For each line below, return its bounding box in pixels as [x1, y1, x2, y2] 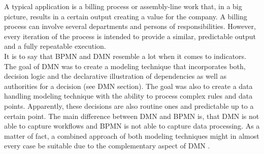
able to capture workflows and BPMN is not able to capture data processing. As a [4, 120, 260, 131]
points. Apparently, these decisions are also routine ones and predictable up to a [4, 100, 254, 111]
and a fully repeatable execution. [4, 41, 106, 51]
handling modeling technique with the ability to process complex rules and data [4, 90, 253, 101]
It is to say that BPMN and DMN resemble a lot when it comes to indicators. [4, 50, 246, 61]
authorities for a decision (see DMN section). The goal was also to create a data [4, 80, 253, 91]
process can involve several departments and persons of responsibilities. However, [4, 21, 256, 32]
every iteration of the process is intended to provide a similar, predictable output [4, 30, 256, 41]
